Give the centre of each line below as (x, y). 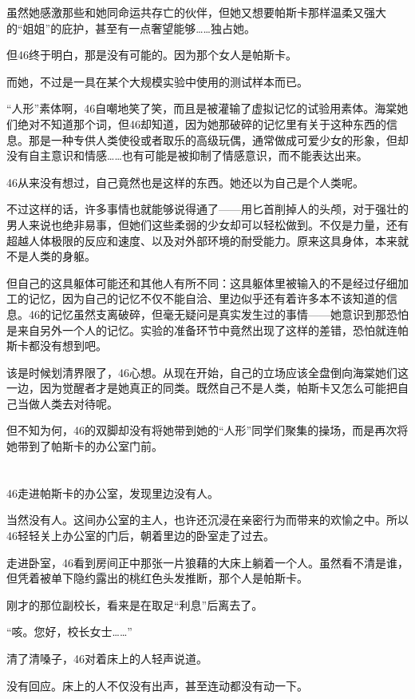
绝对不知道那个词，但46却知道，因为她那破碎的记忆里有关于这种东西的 (202, 123)
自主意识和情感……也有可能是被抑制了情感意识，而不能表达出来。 (198, 155)
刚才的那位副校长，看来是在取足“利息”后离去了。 (135, 604)
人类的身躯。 (62, 256)
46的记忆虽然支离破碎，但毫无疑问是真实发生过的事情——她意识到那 (207, 314)
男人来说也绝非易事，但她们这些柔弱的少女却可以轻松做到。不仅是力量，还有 (207, 224)
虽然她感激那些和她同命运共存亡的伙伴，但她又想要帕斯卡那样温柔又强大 (196, 12)
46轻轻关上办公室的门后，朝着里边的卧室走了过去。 (140, 536)
